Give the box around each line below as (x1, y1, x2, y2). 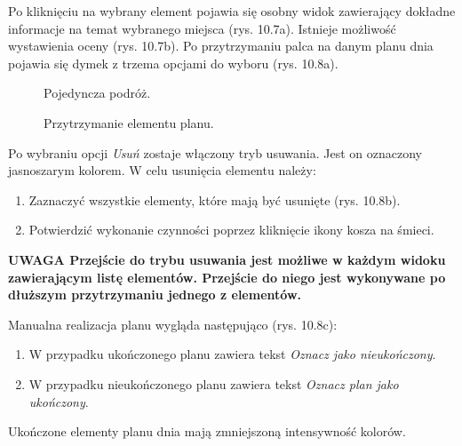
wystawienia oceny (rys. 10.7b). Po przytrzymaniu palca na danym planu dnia (8, 36, 434, 55)
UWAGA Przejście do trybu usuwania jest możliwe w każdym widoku (8, 250, 446, 268)
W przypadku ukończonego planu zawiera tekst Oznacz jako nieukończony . (28, 345, 436, 363)
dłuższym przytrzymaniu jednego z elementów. (8, 285, 301, 304)
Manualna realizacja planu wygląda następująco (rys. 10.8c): (8, 315, 338, 333)
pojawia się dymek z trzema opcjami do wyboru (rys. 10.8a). (8, 53, 339, 72)
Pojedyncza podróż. (44, 84, 151, 102)
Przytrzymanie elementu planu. (44, 113, 214, 131)
